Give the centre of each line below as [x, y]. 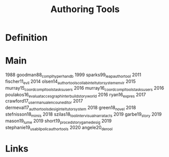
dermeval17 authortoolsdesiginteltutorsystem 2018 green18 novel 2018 [71, 108]
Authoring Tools [85, 9]
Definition [27, 38]
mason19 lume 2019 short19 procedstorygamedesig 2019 [58, 121]
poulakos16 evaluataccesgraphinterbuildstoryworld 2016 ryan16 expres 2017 [76, 95]
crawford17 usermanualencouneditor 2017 [44, 102]
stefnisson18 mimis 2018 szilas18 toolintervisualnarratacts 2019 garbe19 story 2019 [83, 115]
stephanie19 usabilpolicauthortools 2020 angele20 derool [59, 128]
